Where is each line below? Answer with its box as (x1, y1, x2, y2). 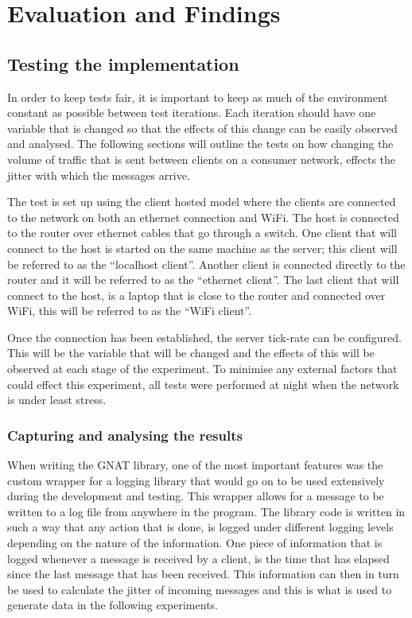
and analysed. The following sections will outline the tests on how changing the (7, 135, 394, 152)
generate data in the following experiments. (7, 597, 218, 613)
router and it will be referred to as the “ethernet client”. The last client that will (7, 271, 399, 288)
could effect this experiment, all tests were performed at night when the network (7, 375, 399, 392)
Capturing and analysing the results (7, 425, 243, 445)
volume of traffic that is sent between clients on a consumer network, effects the (7, 150, 396, 167)
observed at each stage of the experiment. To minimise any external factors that (7, 360, 398, 377)
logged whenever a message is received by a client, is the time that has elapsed (7, 550, 390, 566)
